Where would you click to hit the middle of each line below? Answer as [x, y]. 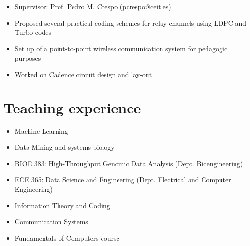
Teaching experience [72, 107]
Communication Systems [51, 222]
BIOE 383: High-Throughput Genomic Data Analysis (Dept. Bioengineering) [129, 163]
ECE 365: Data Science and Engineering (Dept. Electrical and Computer [123, 179]
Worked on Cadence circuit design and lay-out [83, 74]
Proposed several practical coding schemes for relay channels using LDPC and [130, 23]
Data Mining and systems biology [65, 147]
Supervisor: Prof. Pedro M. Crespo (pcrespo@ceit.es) [93, 6]
